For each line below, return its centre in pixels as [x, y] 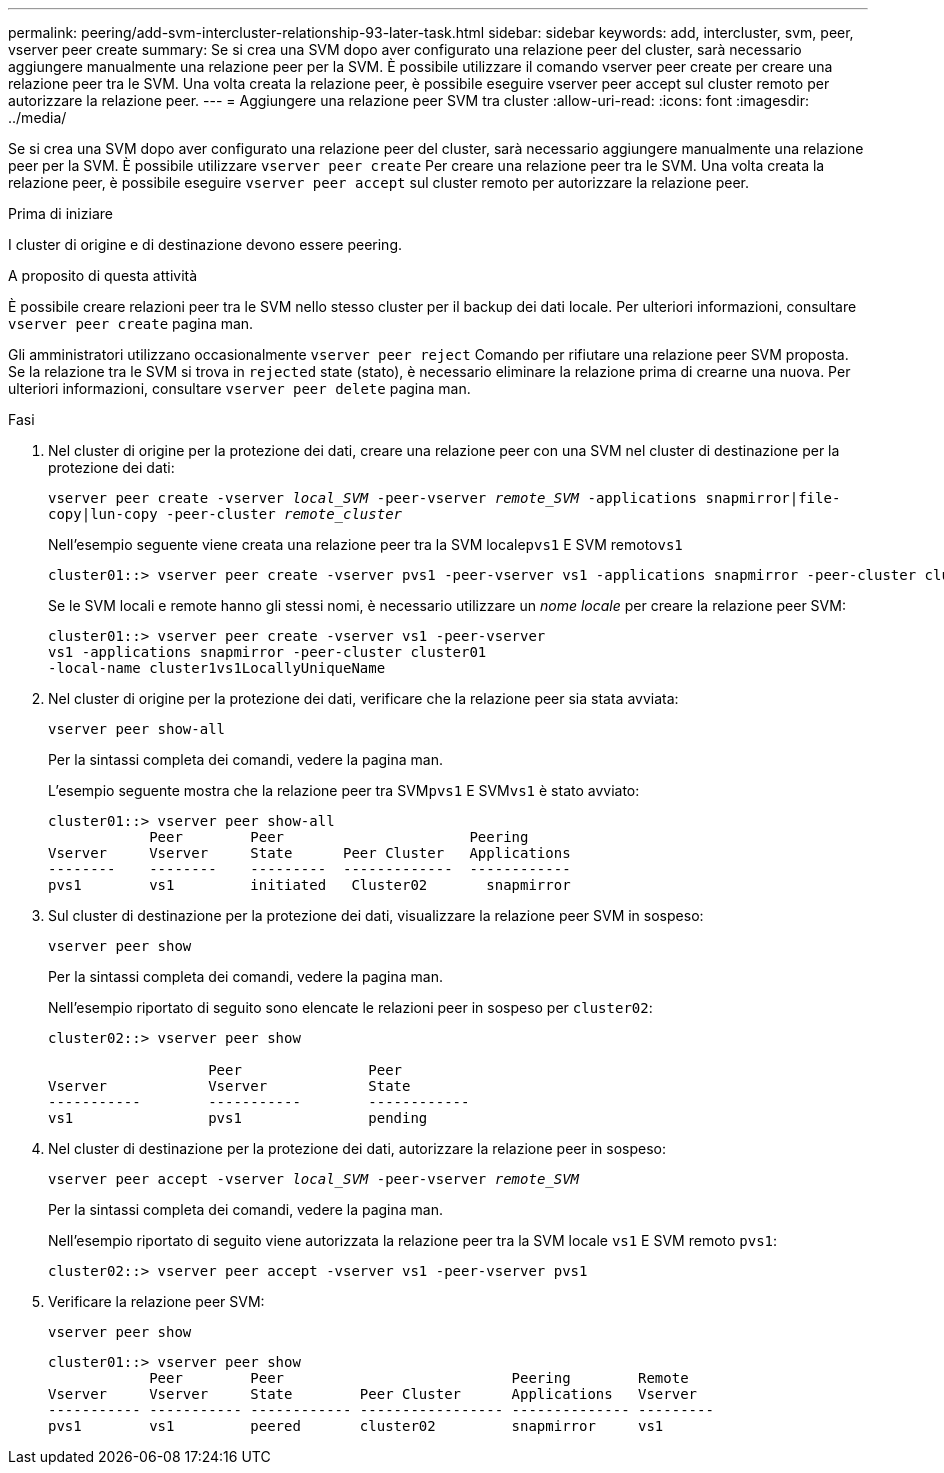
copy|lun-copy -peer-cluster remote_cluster [225, 514]
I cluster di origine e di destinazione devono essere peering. [205, 244]
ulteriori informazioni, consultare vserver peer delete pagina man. [239, 388]
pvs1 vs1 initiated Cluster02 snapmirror [309, 885]
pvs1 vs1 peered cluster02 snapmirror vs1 [356, 1426]
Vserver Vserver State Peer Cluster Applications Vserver [373, 1394]
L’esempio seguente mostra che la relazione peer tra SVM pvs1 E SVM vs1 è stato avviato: [344, 790]
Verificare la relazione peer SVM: [156, 1301]
